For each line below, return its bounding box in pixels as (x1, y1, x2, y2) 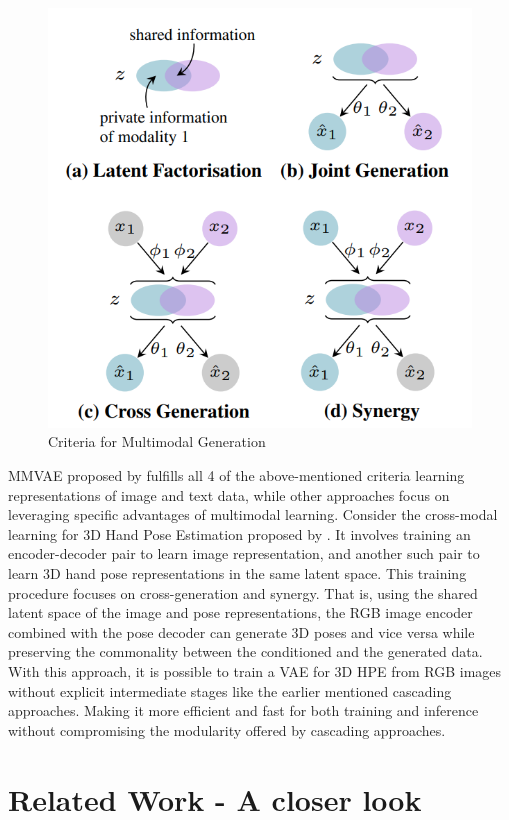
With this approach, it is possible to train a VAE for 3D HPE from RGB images (8, 660, 502, 681)
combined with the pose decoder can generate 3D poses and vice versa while (8, 621, 475, 642)
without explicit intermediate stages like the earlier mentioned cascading (8, 680, 452, 701)
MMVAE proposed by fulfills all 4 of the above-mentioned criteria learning (8, 465, 465, 486)
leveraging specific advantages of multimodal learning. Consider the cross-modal (8, 504, 498, 525)
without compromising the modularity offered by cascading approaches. (8, 719, 446, 740)
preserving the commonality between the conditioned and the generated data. (8, 641, 483, 662)
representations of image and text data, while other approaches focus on (8, 484, 450, 505)
